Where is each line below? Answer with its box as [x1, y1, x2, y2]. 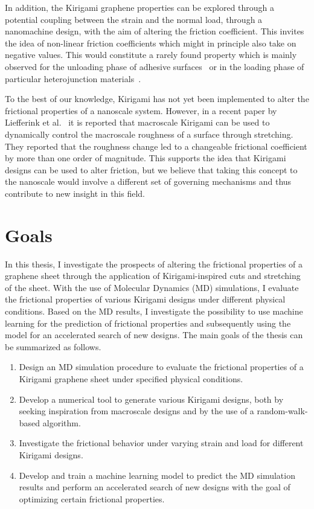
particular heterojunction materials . [5, 72, 141, 85]
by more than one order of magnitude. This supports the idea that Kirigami [5, 152, 286, 164]
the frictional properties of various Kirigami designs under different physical [5, 293, 286, 306]
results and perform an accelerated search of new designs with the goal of [19, 481, 290, 493]
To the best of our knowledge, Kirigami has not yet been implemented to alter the [5, 92, 309, 105]
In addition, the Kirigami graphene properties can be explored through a [5, 1, 275, 13]
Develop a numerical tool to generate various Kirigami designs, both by [19, 392, 284, 405]
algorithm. [42, 416, 81, 429]
